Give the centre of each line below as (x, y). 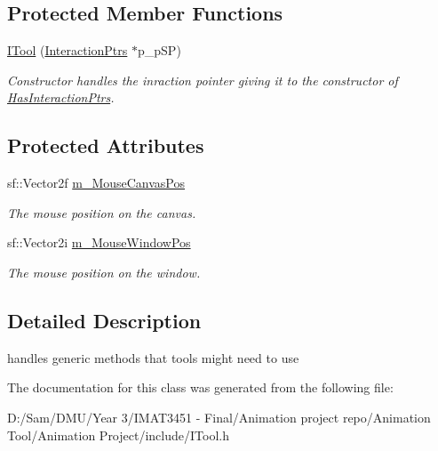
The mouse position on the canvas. (102, 212)
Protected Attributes (106, 145)
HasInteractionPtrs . (61, 97)
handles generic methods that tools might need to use (153, 357)
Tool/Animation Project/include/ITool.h (118, 435)
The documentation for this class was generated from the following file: (200, 387)
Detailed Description (104, 320)
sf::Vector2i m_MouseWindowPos (99, 242)
